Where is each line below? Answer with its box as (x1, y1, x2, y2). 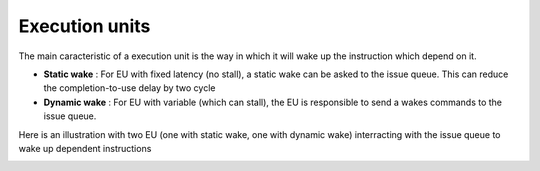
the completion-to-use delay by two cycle (43, 82, 216, 94)
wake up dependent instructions (18, 142, 152, 154)
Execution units (18, 15, 151, 37)
